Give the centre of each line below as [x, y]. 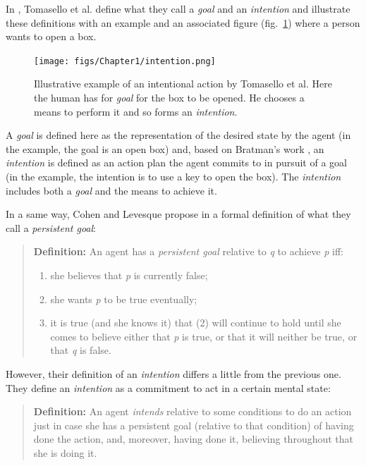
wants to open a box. [51, 36]
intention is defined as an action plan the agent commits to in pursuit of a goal [176, 163]
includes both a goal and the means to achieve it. [111, 190]
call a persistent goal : [51, 227]
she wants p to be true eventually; [124, 299]
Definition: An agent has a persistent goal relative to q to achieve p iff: [188, 251]
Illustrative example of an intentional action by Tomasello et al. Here [183, 84]
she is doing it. [65, 452]
